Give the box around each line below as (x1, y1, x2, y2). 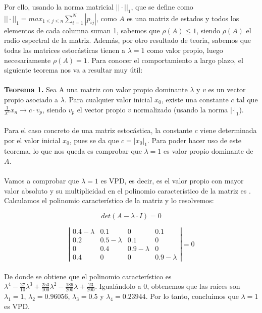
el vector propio (77, 104, 126, 114)
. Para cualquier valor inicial (64, 94, 152, 104)
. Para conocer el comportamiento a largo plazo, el (87, 54, 243, 65)
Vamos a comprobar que (4, 175, 79, 186)
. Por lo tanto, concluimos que (145, 291, 239, 301)
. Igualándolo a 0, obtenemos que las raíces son (95, 281, 240, 291)
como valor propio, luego (147, 44, 223, 55)
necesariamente (4, 54, 51, 65)
